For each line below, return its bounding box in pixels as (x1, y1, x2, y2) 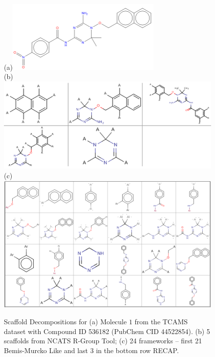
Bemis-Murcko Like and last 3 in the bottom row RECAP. (4, 345, 179, 355)
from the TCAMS (134, 316, 188, 327)
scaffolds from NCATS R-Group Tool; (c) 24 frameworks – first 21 (4, 336, 202, 346)
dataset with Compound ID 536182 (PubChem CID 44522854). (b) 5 (4, 326, 210, 336)
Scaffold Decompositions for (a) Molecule (4, 316, 127, 327)
